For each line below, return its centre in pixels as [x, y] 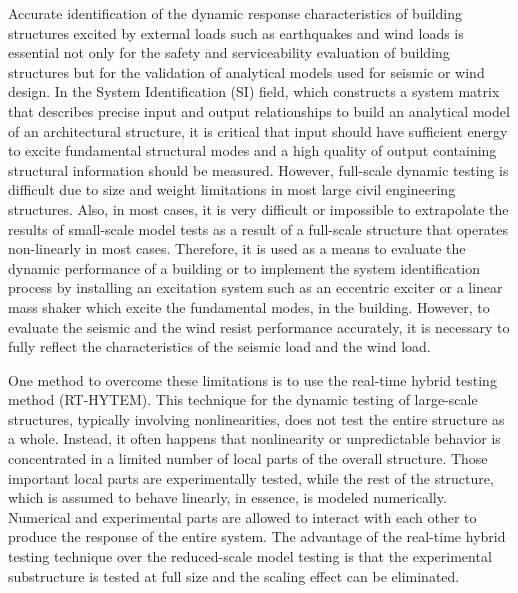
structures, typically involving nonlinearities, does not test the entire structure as [256, 418]
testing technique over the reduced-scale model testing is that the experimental [250, 556]
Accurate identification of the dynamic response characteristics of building [235, 13]
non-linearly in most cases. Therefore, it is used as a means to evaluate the [237, 248]
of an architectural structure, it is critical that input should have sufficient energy [258, 130]
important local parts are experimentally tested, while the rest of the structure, [251, 477]
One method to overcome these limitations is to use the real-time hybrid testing [252, 379]
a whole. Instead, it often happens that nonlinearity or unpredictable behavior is [254, 438]
